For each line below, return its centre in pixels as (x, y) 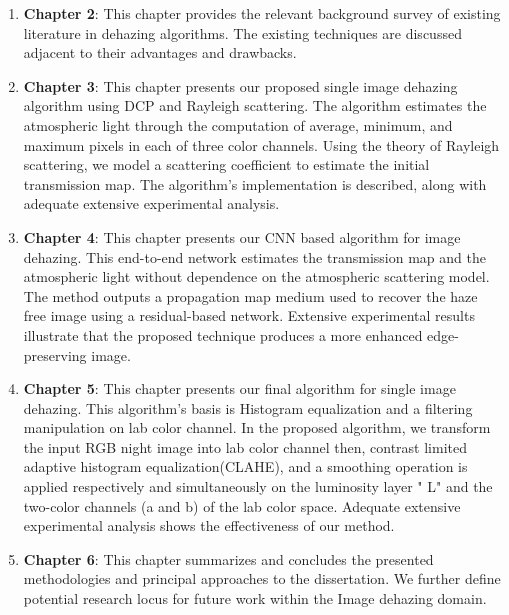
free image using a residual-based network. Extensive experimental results (249, 315)
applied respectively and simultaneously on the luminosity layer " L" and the (258, 486)
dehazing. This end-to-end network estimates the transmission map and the (254, 256)
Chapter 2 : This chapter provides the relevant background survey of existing (262, 13)
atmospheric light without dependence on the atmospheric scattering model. (256, 276)
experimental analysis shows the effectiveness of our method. (209, 525)
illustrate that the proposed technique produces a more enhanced (223, 334)
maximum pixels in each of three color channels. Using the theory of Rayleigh (261, 144)
